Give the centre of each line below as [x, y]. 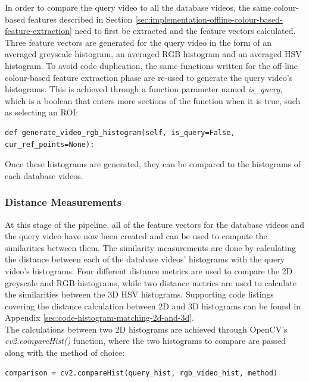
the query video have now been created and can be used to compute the [136, 236]
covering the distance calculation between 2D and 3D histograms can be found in [153, 306]
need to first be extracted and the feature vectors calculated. [185, 31]
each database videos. [44, 175]
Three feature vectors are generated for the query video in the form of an [138, 42]
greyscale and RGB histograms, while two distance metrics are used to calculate [151, 282]
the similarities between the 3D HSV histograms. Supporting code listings [139, 294]
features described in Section [80, 19]
